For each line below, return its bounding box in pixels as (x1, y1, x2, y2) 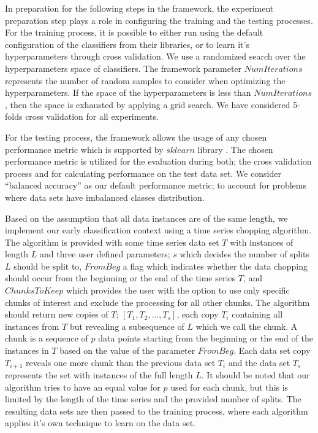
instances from (5, 319, 59, 332)
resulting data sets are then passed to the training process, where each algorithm (5, 404, 308, 417)
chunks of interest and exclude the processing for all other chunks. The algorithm (5, 295, 310, 308)
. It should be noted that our (201, 369, 310, 381)
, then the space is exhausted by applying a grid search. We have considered (5, 98, 290, 111)
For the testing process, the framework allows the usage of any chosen (5, 130, 267, 143)
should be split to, (13, 259, 82, 272)
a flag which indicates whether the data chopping (123, 259, 308, 272)
